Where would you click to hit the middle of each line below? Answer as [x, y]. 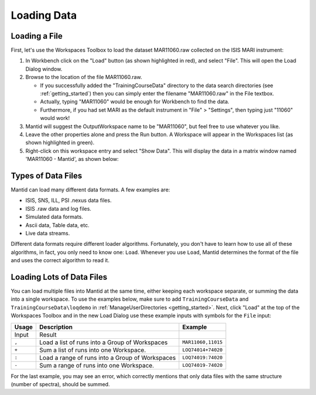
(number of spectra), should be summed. [61, 384]
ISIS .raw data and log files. [59, 208]
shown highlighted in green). [60, 143]
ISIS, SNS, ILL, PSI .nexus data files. [68, 200]
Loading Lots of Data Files [59, 277]
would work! [55, 118]
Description [56, 327]
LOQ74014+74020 [202, 350]
